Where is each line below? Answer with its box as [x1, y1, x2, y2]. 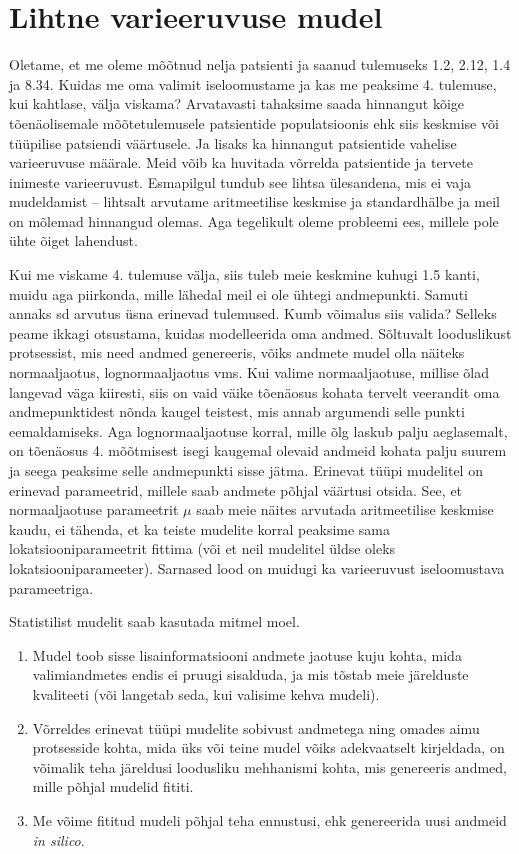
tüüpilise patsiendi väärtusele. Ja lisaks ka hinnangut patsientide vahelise [9, 132, 457, 153]
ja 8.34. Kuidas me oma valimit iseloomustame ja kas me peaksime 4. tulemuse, [9, 73, 497, 94]
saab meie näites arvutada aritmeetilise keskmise [196, 499, 494, 520]
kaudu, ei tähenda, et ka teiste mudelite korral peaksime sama [9, 518, 391, 539]
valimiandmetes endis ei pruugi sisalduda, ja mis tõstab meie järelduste [32, 664, 469, 685]
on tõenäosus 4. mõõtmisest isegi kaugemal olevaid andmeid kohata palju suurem [9, 440, 507, 461]
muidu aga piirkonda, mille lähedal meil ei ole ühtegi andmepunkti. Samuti [9, 283, 468, 304]
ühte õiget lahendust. [9, 230, 138, 251]
